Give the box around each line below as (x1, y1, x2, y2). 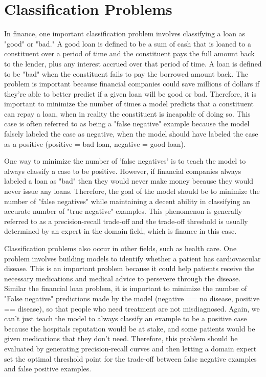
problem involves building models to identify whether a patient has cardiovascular (4, 253, 261, 263)
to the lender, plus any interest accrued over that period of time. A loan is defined (4, 58, 262, 69)
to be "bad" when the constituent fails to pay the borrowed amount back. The (4, 68, 248, 79)
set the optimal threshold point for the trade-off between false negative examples (4, 353, 257, 364)
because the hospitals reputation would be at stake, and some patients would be (4, 323, 255, 334)
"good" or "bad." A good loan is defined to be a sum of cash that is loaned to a (4, 38, 251, 49)
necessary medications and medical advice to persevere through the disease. (4, 273, 241, 283)
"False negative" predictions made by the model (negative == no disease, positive (4, 293, 260, 303)
